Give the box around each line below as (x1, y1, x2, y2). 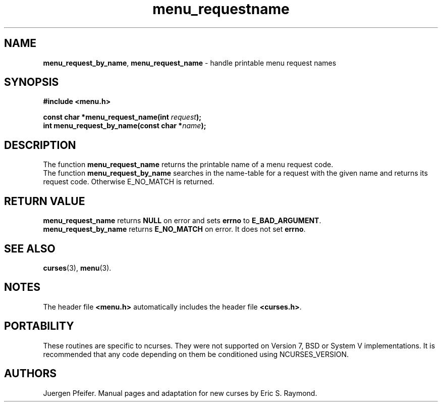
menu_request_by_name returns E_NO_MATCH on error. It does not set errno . (43, 225, 306, 234)
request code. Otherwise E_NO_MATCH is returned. (43, 177, 214, 186)
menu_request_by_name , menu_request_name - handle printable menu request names (43, 58, 337, 67)
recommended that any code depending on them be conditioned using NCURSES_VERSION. (43, 349, 349, 359)
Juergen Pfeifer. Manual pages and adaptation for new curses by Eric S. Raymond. (43, 388, 317, 397)
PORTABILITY (4, 320, 74, 333)
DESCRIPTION (4, 138, 76, 151)
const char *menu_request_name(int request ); (43, 113, 201, 122)
